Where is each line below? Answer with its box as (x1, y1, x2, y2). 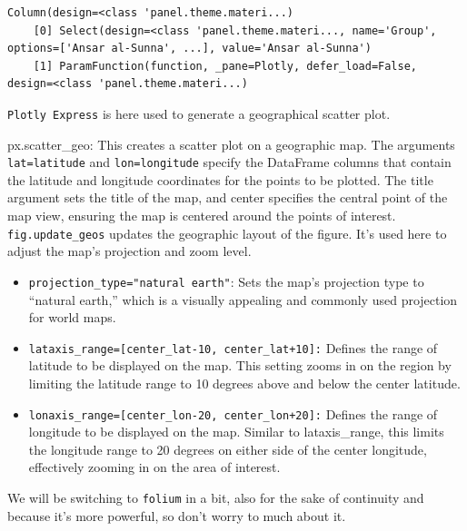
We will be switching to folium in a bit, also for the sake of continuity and (7, 488, 424, 507)
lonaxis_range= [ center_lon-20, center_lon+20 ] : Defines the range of (28, 404, 438, 423)
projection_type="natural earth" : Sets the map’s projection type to (28, 271, 424, 290)
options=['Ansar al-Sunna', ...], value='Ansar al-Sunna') (7, 42, 372, 55)
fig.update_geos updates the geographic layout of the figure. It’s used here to (7, 223, 447, 242)
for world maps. (28, 308, 116, 327)
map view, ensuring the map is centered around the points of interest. (7, 206, 396, 225)
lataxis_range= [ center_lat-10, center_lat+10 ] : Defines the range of (28, 338, 438, 357)
